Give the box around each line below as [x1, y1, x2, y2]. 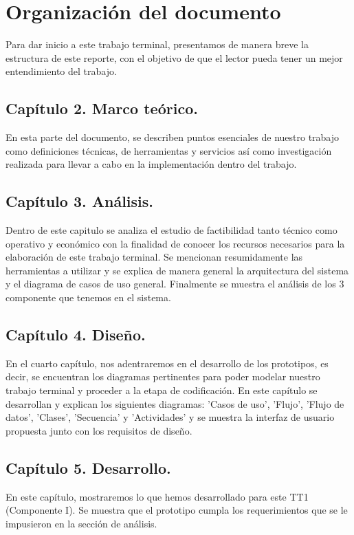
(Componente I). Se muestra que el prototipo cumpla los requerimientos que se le [5, 503, 348, 517]
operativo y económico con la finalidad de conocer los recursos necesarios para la [5, 236, 345, 250]
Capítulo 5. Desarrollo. [5, 457, 171, 478]
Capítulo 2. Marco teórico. [5, 98, 198, 119]
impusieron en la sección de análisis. [5, 516, 157, 530]
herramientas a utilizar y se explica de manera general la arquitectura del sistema [5, 263, 349, 277]
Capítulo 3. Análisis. [5, 190, 154, 212]
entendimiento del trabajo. [5, 64, 117, 78]
